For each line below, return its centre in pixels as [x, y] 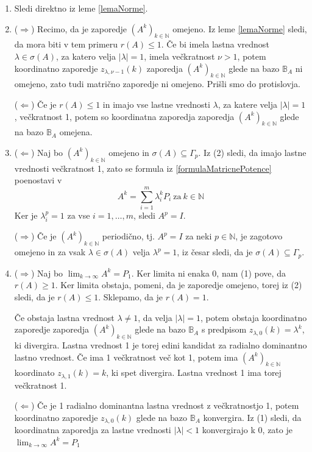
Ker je [26, 215]
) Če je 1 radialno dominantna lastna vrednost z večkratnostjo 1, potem [165, 405]
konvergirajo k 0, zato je [247, 430]
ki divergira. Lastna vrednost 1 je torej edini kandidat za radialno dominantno [161, 344]
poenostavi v [38, 180]
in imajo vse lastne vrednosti [156, 104]
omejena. [76, 132]
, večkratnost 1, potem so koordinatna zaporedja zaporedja [124, 116]
